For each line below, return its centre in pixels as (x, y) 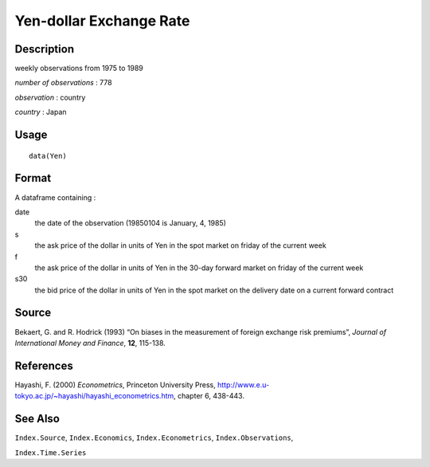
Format (33, 178)
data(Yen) (48, 156)
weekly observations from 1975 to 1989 (79, 69)
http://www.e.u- (243, 385)
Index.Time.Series (51, 453)
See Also (37, 419)
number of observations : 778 (63, 83)
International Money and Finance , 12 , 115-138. (90, 343)
